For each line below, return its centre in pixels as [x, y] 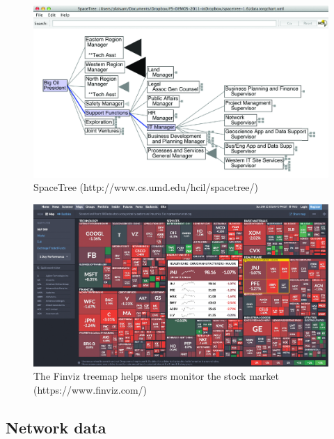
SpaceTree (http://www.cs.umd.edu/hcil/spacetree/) [146, 187]
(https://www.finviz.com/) [90, 390]
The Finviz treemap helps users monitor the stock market [156, 376]
